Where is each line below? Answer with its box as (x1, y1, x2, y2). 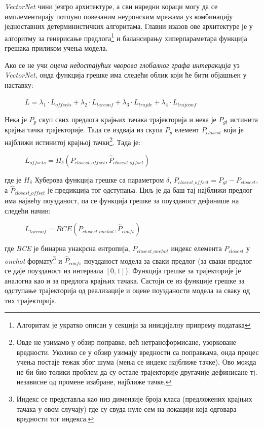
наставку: (5, 79, 33, 90)
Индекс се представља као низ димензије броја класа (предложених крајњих (16, 393, 252, 404)
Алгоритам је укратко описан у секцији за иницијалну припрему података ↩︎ (16, 319, 251, 330)
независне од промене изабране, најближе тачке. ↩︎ (16, 376, 172, 387)
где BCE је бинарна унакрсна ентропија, (5, 243, 130, 254)
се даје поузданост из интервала (5, 265, 103, 276)
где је (5, 174, 22, 185)
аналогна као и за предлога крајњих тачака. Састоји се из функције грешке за (5, 275, 245, 286)
